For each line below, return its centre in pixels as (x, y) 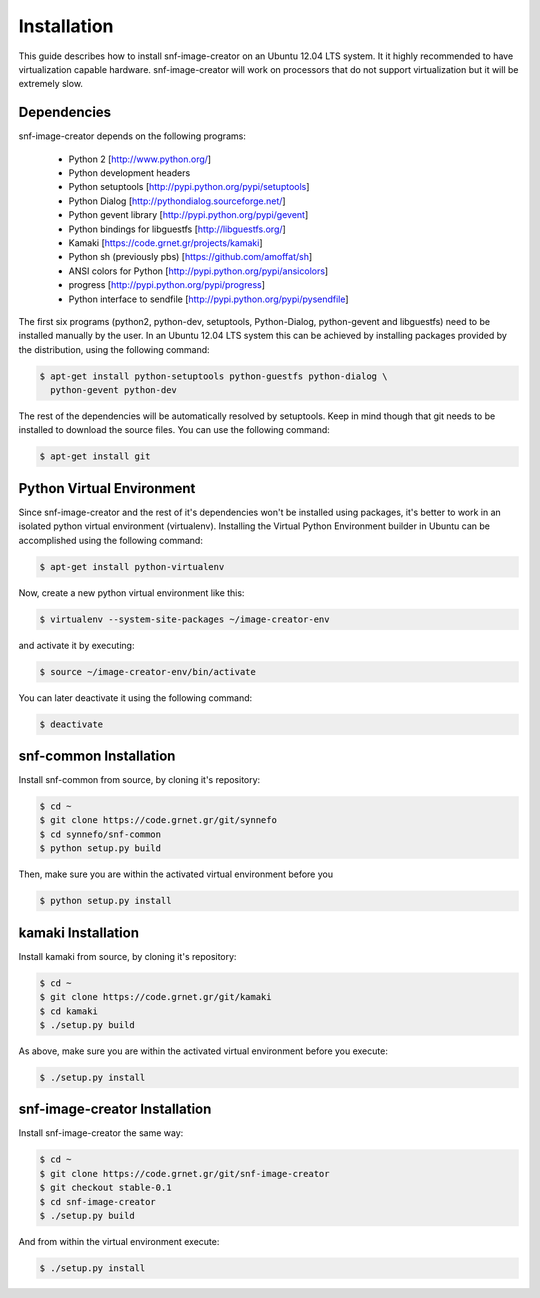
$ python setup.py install (105, 901)
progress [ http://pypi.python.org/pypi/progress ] (166, 285)
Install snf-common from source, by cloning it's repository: (139, 780)
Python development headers (129, 173)
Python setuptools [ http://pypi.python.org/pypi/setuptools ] (189, 187)
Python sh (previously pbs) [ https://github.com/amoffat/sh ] (190, 257)
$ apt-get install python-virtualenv (132, 566)
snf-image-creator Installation (115, 1109)
